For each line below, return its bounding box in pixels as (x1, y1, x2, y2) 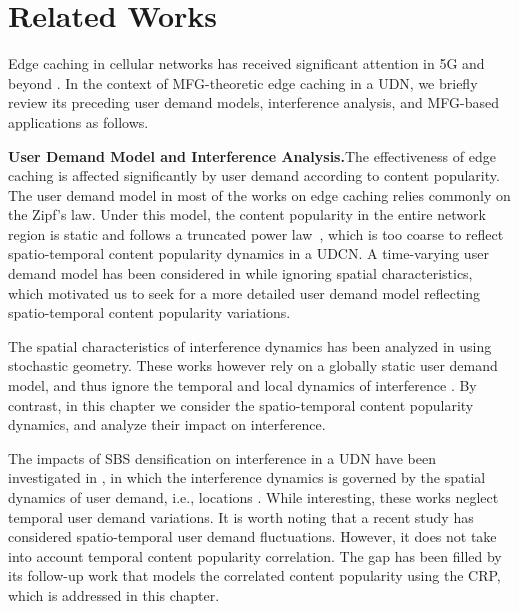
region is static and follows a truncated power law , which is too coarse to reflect (8, 223, 504, 244)
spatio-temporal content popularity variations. (8, 302, 291, 323)
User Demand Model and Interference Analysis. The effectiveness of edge (8, 145, 496, 166)
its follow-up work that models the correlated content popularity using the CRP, (8, 565, 501, 586)
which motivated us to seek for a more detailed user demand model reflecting (8, 282, 481, 303)
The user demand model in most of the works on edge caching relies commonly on (8, 184, 511, 205)
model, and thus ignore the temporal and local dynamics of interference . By (8, 375, 477, 396)
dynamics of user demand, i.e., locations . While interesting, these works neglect (8, 487, 499, 507)
